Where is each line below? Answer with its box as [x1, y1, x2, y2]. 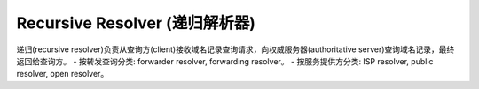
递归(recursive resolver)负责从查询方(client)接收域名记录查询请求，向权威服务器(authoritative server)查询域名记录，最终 [16, 44, 455, 55]
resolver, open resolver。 [16, 69, 109, 79]
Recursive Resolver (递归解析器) [16, 13, 256, 33]
